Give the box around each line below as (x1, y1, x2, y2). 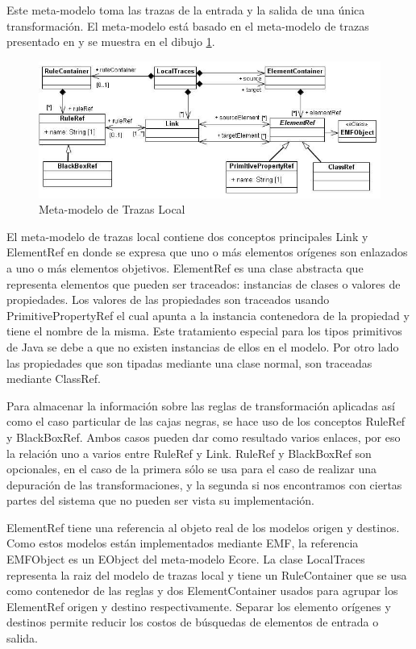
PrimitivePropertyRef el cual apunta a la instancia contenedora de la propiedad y (6, 306, 410, 323)
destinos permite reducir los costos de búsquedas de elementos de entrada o (6, 614, 379, 630)
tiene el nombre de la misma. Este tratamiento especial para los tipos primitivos (6, 322, 402, 339)
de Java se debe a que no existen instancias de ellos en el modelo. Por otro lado (6, 338, 399, 355)
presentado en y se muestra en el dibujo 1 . (6, 33, 215, 50)
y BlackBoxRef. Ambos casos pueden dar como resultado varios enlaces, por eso (6, 428, 401, 445)
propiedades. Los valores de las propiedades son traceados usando (6, 291, 330, 308)
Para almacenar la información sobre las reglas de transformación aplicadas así (6, 397, 395, 414)
